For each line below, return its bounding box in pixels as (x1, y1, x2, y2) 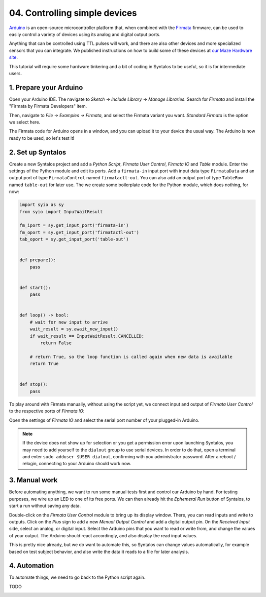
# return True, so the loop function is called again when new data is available (30, 354, 233, 359)
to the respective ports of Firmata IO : (9, 408, 85, 414)
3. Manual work (9, 476, 58, 484)
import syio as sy (19, 202, 64, 207)
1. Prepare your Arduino (9, 83, 83, 91)
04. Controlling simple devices (9, 7, 137, 18)
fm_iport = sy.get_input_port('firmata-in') (19, 223, 129, 228)
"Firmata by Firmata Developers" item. (9, 103, 87, 109)
